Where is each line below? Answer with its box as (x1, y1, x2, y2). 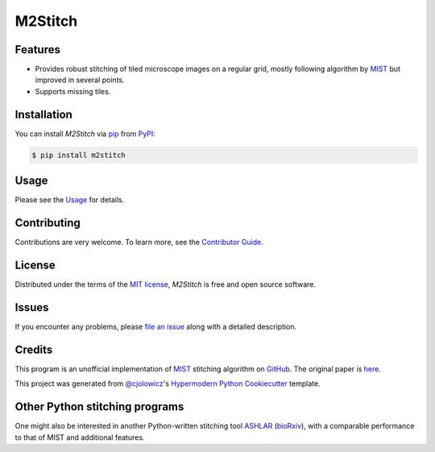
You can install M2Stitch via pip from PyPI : (14, 129, 156, 139)
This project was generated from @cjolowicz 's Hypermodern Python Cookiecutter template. (14, 379, 321, 388)
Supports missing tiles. (35, 86, 111, 96)
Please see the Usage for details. (14, 195, 125, 205)
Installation (14, 107, 72, 121)
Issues (14, 301, 49, 314)
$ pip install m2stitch (31, 150, 126, 160)
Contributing (14, 216, 81, 230)
